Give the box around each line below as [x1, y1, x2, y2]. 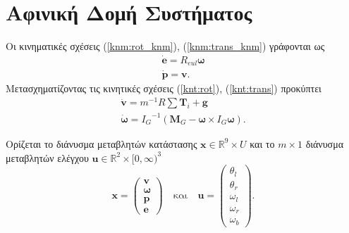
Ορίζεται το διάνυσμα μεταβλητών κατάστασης [6, 136, 197, 151]
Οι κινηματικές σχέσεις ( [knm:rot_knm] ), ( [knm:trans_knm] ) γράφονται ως [6, 39, 325, 53]
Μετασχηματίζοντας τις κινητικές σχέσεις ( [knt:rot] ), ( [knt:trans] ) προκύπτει [6, 80, 322, 95]
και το [250, 136, 275, 151]
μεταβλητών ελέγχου [6, 150, 89, 165]
